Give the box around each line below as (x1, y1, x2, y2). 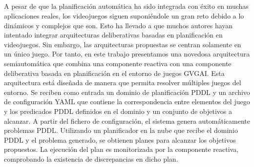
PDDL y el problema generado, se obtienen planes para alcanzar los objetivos (4, 134, 236, 145)
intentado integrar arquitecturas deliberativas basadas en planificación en (4, 30, 223, 40)
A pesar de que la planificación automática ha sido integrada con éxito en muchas (4, 1, 249, 11)
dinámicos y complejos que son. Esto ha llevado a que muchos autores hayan (4, 20, 233, 30)
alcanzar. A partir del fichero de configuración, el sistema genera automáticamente (4, 115, 250, 126)
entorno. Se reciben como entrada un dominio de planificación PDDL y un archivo (4, 87, 250, 97)
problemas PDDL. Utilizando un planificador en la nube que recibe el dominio (4, 125, 238, 135)
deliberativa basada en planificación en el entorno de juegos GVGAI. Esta (4, 68, 225, 78)
